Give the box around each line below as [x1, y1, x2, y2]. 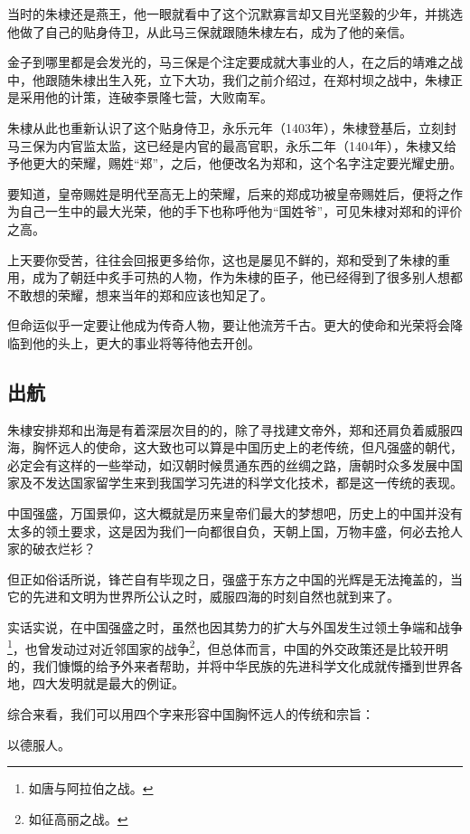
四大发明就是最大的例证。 [32, 674, 184, 693]
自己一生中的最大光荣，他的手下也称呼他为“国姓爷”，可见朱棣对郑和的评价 [19, 202, 463, 221]
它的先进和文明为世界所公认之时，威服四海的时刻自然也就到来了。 [7, 587, 399, 606]
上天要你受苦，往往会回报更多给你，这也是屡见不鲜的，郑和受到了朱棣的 [7, 250, 437, 269]
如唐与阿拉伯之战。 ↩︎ [28, 779, 154, 798]
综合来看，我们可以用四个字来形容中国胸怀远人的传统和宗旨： [7, 705, 374, 724]
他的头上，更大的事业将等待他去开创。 [32, 333, 260, 352]
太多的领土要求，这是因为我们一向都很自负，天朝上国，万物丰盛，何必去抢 [7, 521, 450, 540]
